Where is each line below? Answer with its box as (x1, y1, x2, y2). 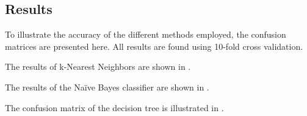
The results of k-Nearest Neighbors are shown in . (5, 60, 191, 73)
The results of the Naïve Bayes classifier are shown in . (5, 80, 209, 93)
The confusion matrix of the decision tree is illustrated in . (5, 101, 224, 114)
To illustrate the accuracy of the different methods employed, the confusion (5, 28, 286, 41)
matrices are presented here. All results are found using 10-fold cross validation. (5, 39, 303, 52)
